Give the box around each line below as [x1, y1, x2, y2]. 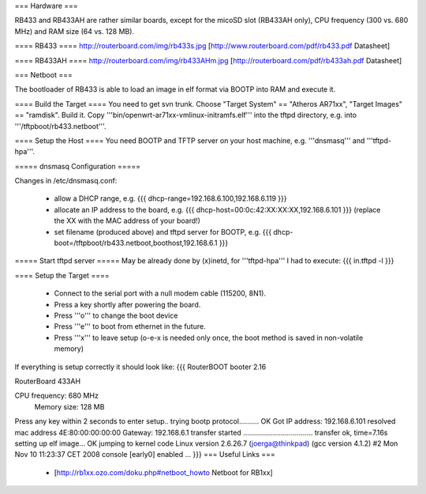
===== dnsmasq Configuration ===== [14, 161, 141, 171]
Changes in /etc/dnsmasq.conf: [14, 176, 118, 186]
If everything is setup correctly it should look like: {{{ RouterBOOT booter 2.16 [14, 362, 267, 371]
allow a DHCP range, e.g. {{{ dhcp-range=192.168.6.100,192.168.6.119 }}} [54, 194, 287, 203]
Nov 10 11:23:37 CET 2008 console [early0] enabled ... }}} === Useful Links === [14, 450, 275, 459]
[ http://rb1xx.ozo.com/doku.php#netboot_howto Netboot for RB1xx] [54, 467, 274, 477]
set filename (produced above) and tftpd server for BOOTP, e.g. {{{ [54, 227, 272, 236]
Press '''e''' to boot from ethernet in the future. [54, 322, 206, 331]
